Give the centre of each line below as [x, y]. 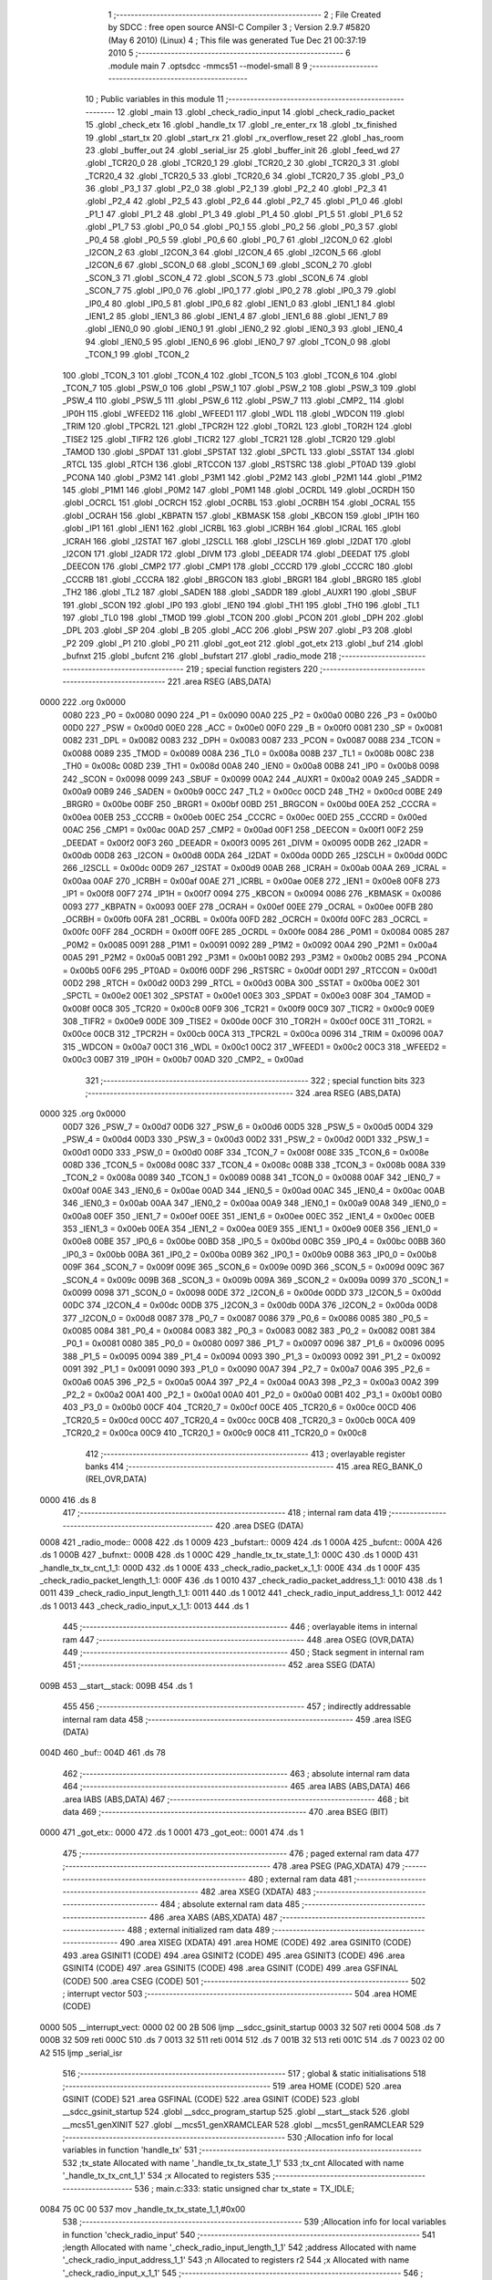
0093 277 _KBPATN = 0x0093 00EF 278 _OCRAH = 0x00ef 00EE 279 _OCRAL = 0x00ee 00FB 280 [248, 907]
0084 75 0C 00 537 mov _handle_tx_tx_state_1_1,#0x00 [143, 2209]
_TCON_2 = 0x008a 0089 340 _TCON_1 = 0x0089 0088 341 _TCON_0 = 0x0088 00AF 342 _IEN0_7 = [252, 1177]
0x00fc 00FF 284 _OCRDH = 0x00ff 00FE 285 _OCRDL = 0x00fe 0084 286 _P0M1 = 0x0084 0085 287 [256, 932]
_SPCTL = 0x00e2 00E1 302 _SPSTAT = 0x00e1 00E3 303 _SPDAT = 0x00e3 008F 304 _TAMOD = [247, 996]
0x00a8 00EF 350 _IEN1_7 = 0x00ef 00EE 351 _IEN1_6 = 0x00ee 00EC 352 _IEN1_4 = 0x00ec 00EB [249, 1216]
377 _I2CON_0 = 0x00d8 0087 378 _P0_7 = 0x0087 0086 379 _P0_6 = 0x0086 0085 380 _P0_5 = [246, 1318]
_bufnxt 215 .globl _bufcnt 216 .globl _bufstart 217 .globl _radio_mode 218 [200, 656]
